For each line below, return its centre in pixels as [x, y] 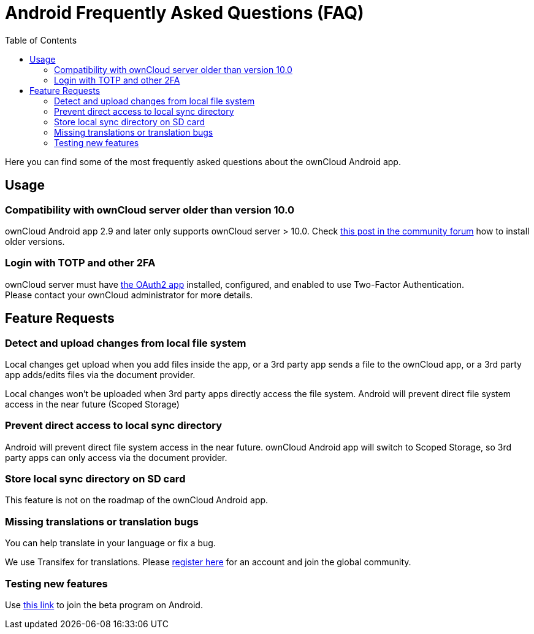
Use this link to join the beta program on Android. [104, 605]
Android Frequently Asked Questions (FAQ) [185, 13]
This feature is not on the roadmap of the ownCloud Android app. [137, 500]
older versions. [35, 241]
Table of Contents [41, 40]
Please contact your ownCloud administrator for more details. [129, 295]
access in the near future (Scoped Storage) [92, 404]
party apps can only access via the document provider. [116, 457]
